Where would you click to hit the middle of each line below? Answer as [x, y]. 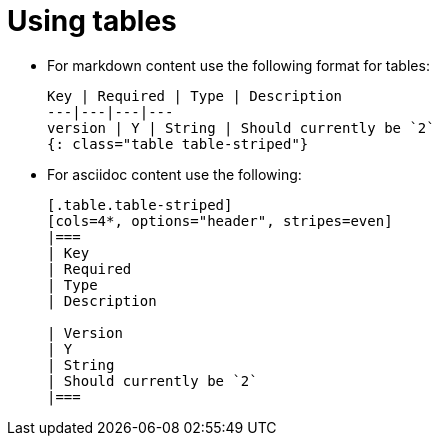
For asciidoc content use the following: [174, 174]
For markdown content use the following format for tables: [238, 65]
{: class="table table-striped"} [178, 143]
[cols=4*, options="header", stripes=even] [220, 220]
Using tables [92, 21]
